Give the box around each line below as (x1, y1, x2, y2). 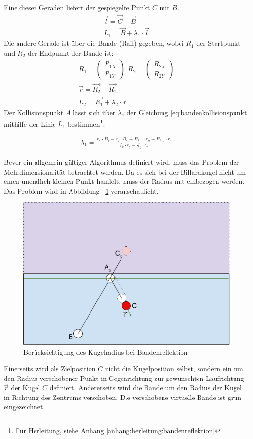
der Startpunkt (196, 38, 241, 48)
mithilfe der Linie (4, 119, 56, 129)
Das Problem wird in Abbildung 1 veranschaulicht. (4, 185, 159, 196)
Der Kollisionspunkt (4, 107, 64, 118)
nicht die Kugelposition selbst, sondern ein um (105, 363, 243, 374)
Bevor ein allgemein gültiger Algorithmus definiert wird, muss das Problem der (4, 157, 239, 167)
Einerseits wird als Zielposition (4, 363, 96, 374)
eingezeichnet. (4, 401, 45, 412)
